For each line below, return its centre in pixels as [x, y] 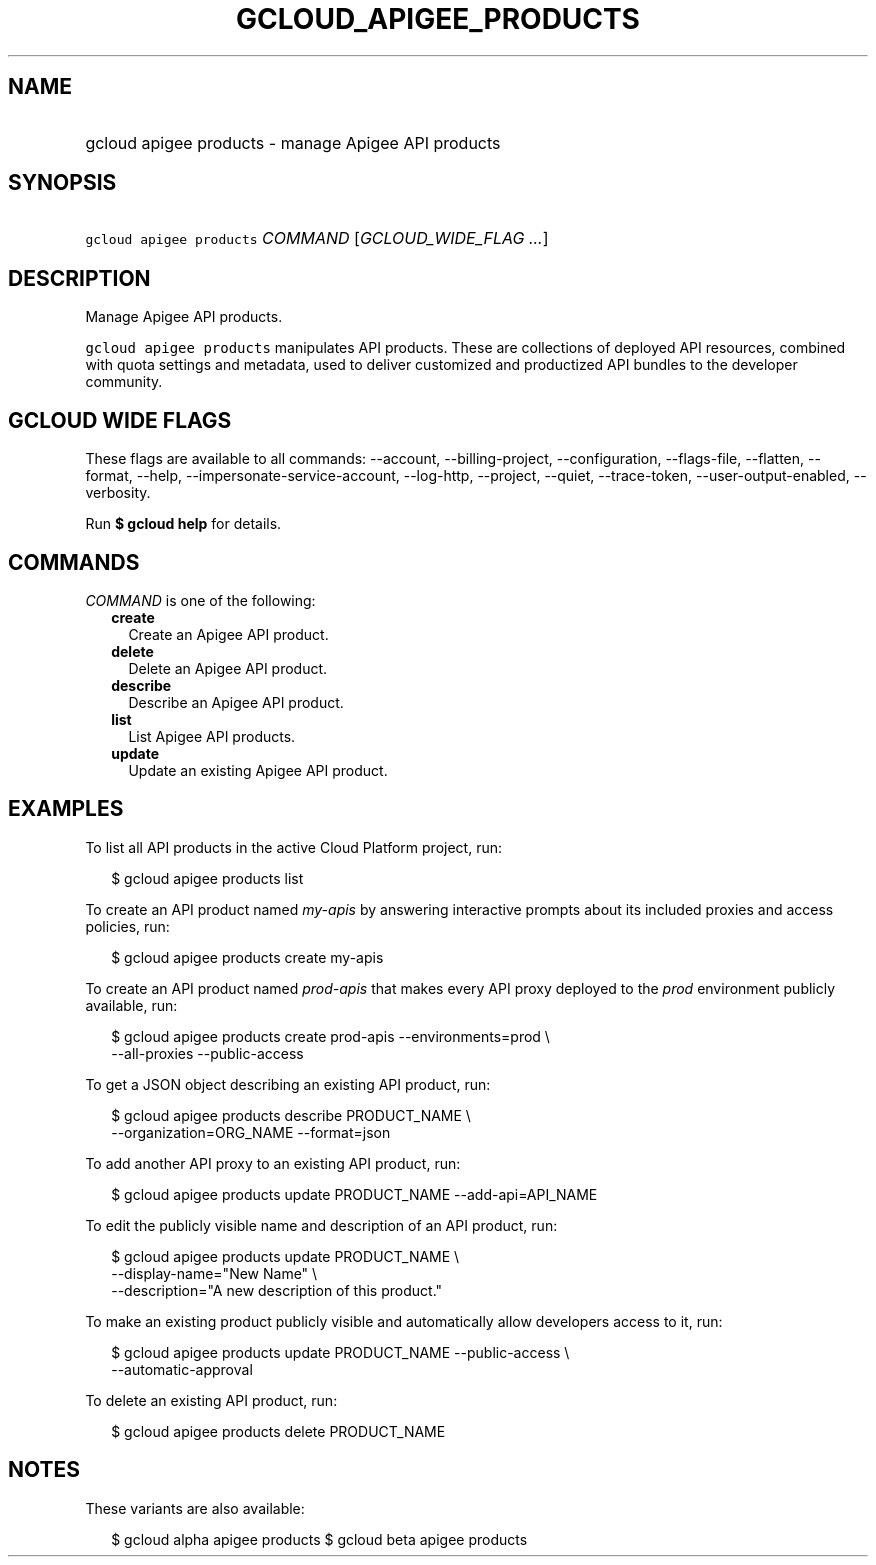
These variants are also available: [195, 1508]
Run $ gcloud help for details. [183, 524]
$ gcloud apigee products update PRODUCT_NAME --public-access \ [340, 1352]
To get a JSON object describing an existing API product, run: [288, 1084]
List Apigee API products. [212, 736]
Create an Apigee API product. [228, 634]
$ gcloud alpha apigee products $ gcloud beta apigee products [319, 1539]
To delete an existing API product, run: [211, 1400]
